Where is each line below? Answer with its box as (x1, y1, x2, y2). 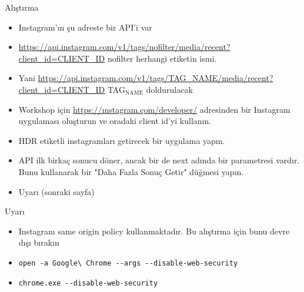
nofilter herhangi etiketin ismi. (107, 52, 217, 64)
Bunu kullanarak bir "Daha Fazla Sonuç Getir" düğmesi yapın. (18, 165, 244, 177)
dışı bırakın (18, 236, 59, 249)
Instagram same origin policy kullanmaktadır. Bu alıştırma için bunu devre (18, 224, 290, 237)
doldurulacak (146, 83, 193, 95)
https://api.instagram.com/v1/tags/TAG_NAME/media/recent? (38, 72, 273, 84)
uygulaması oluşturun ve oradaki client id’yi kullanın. (18, 115, 212, 127)
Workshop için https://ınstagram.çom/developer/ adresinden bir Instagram (18, 103, 290, 115)
